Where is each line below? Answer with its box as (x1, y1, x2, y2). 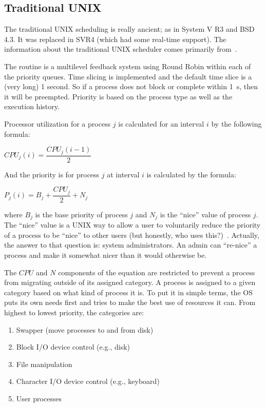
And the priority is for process (4, 169, 100, 179)
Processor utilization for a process (4, 118, 111, 129)
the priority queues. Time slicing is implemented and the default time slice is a (4, 71, 252, 82)
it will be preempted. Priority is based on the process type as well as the (4, 91, 233, 101)
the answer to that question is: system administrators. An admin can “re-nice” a (4, 239, 257, 250)
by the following (211, 118, 262, 129)
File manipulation (16, 358, 72, 369)
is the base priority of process (35, 209, 128, 219)
